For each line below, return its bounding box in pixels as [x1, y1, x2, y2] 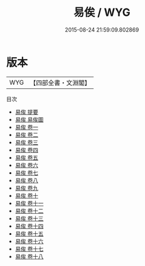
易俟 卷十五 [15, 229, 44, 237]
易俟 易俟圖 [15, 116, 44, 123]
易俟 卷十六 [15, 237, 44, 245]
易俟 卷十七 [15, 245, 44, 253]
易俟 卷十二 [15, 207, 44, 214]
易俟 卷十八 [15, 253, 44, 260]
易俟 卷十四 [15, 222, 44, 229]
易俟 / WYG [73, 5, 130, 19]
